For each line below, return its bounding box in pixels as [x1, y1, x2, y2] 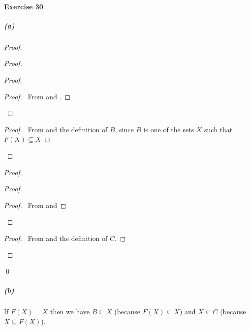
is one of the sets [143, 124, 194, 134]
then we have [50, 306, 90, 317]
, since [115, 124, 134, 134]
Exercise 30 [4, 1, 43, 11]
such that [204, 124, 233, 134]
